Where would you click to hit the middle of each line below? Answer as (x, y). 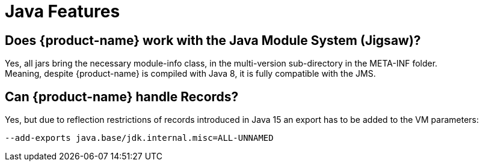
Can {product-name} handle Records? (122, 96)
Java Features (63, 11)
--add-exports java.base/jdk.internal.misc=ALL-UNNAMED (139, 138)
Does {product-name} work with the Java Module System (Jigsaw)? (213, 40)
